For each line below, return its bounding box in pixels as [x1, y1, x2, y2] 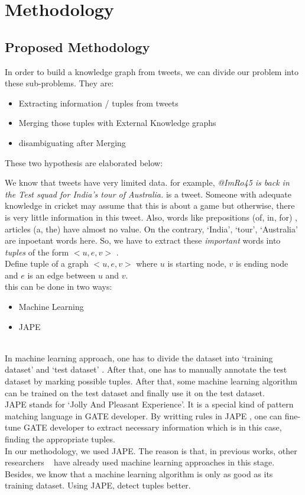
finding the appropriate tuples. [5, 433, 115, 445]
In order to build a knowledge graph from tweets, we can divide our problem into [5, 65, 298, 77]
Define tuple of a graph [5, 257, 89, 270]
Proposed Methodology [5, 37, 150, 56]
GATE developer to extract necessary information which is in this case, [23, 421, 282, 433]
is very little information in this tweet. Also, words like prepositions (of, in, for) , [5, 211, 297, 223]
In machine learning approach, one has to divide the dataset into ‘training [5, 351, 273, 364]
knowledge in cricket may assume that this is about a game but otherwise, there [5, 199, 295, 212]
